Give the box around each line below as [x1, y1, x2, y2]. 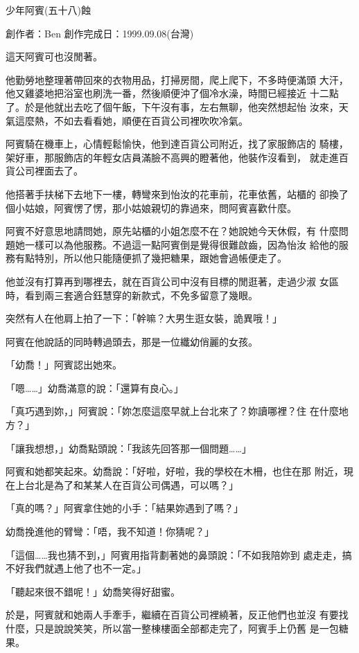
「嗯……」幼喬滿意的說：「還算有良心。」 [6, 380, 184, 395]
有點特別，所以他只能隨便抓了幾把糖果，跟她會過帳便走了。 [15, 251, 287, 265]
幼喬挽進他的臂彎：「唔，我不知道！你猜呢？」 [6, 524, 214, 539]
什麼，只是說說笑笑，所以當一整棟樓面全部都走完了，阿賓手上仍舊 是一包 [6, 621, 339, 635]
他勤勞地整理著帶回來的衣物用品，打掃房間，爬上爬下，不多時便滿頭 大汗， [6, 72, 349, 87]
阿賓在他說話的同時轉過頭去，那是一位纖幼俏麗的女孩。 [6, 334, 258, 348]
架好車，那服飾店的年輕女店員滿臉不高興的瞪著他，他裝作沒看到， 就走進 [6, 150, 339, 164]
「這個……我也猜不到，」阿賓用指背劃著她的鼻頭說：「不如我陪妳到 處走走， [6, 547, 342, 562]
